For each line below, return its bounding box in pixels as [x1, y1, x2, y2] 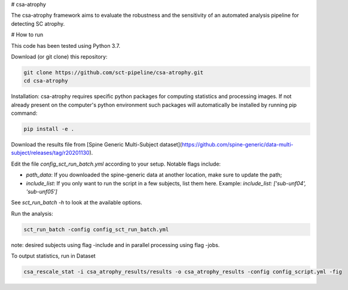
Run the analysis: [11, 210, 53, 217]
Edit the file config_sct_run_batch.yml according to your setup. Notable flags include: [11, 160, 221, 167]
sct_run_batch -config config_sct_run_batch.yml [23, 226, 169, 233]
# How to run [11, 31, 44, 38]
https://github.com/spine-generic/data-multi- [181, 141, 294, 148]
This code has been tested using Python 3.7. [11, 42, 121, 49]
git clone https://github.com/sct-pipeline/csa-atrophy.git [23, 69, 204, 76]
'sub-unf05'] [26, 188, 58, 196]
